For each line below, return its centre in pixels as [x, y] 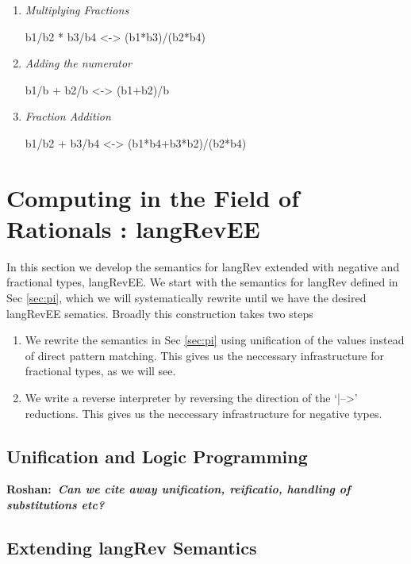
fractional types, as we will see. [100, 371]
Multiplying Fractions [77, 10]
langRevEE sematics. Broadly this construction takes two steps [160, 313]
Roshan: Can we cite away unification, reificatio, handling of [179, 489]
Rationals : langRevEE [133, 228]
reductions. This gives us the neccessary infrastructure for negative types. [204, 413]
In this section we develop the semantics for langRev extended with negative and [203, 266]
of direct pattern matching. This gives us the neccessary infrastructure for [205, 355]
